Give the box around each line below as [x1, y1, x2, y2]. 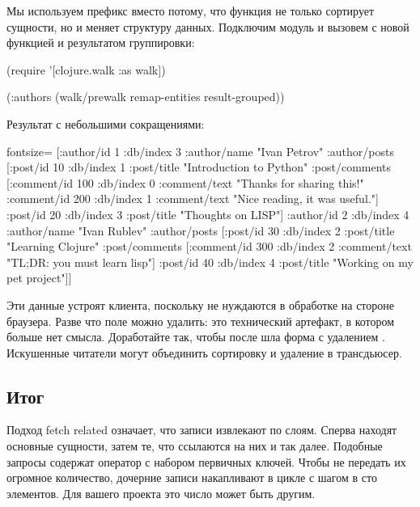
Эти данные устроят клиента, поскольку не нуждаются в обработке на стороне [6, 296, 394, 313]
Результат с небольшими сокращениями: [6, 115, 205, 132]
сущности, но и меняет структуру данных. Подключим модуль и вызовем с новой [6, 18, 409, 35]
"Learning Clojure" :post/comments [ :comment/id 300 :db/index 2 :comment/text [6, 238, 412, 255]
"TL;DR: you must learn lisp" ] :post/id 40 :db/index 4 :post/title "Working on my [6, 253, 414, 270]
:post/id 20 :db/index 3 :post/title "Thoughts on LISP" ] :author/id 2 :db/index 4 [6, 205, 409, 222]
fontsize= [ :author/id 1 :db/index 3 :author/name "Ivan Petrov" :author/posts [6, 142, 394, 159]
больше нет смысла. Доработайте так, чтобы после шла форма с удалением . [6, 328, 385, 345]
